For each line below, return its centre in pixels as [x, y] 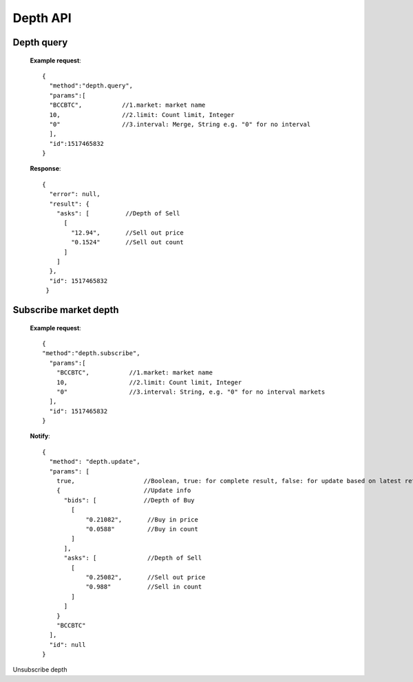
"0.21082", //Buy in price [142, 519]
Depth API [42, 18]
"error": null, [75, 194]
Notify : [40, 436]
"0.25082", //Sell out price [146, 577]
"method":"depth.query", [91, 86]
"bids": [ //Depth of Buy [129, 500]
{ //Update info [124, 491]
